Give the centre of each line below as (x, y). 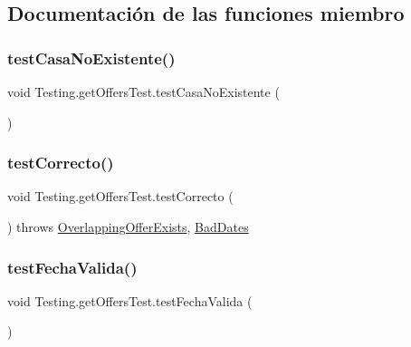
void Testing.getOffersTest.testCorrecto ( (120, 196)
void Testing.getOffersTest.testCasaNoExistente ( (143, 92)
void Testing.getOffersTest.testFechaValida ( (130, 300)
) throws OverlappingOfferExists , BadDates (128, 227)
